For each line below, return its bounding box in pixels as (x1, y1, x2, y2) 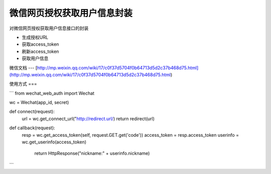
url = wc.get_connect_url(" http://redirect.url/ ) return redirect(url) (22, 116, 155, 122)
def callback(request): (9, 125, 55, 131)
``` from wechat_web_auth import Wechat (9, 90, 95, 96)
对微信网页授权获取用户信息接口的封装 (9, 25, 89, 31)
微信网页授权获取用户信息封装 (9, 8, 133, 19)
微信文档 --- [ (9, 64, 38, 70)
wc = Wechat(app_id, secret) (9, 100, 69, 106)
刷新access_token (22, 48, 59, 54)
